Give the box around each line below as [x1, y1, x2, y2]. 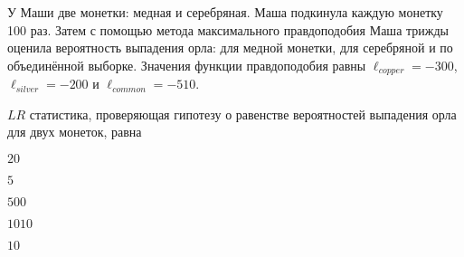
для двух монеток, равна [7, 122, 142, 141]
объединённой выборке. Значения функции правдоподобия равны [7, 55, 366, 74]
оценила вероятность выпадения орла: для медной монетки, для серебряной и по [7, 38, 453, 57]
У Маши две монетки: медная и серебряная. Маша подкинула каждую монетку [7, 3, 443, 21]
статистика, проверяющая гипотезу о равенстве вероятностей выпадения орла [29, 104, 457, 123]
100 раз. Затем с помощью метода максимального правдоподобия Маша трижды [7, 20, 450, 39]
